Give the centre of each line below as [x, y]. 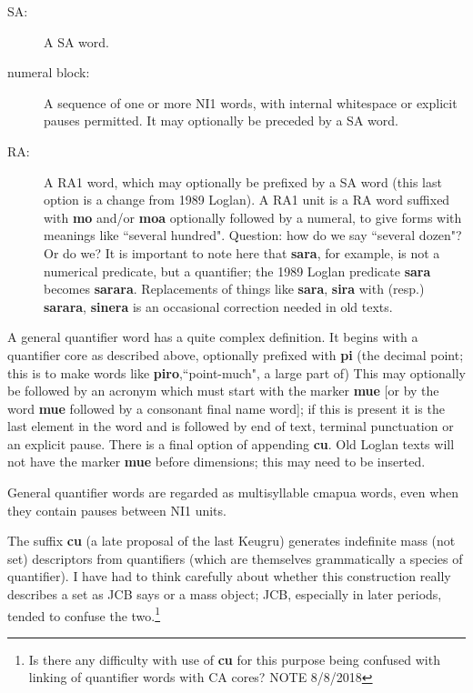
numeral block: [49, 72]
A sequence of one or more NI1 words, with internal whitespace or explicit [251, 102]
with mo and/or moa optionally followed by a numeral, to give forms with [253, 217]
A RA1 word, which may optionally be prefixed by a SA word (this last [243, 181]
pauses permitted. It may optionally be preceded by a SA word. [221, 121]
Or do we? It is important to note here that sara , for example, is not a [242, 252]
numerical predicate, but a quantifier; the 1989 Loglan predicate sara [237, 271]
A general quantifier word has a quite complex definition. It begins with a [213, 337]
